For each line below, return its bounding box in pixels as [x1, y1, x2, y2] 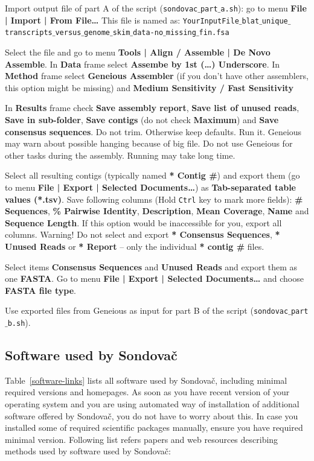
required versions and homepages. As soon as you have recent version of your [5, 386, 290, 398]
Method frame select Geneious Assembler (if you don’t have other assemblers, [5, 69, 309, 82]
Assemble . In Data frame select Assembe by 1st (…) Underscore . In [5, 57, 280, 70]
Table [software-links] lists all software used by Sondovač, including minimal [5, 374, 287, 386]
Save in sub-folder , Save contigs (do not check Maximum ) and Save [5, 113, 279, 126]
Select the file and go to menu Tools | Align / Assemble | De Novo [5, 45, 271, 58]
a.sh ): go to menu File [220, 2, 307, 14]
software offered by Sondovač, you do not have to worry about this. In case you [5, 409, 298, 422]
